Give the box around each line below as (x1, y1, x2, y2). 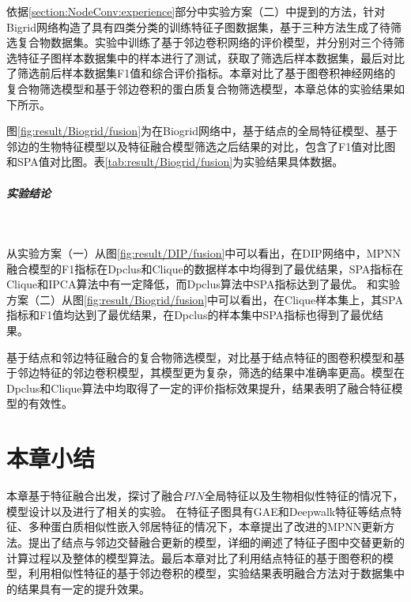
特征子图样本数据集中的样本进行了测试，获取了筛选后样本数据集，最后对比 (17, 49, 405, 66)
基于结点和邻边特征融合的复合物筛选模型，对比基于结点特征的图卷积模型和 (6, 348, 394, 365)
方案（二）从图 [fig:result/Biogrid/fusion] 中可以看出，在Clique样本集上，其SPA (6, 291, 403, 307)
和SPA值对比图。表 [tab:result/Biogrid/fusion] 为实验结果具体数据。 (6, 153, 344, 170)
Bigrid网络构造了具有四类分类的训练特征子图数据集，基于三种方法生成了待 (6, 18, 390, 35)
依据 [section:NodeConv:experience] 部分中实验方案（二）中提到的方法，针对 (6, 3, 386, 19)
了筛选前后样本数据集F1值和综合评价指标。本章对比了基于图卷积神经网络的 (6, 65, 396, 81)
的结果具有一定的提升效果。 (6, 580, 150, 596)
